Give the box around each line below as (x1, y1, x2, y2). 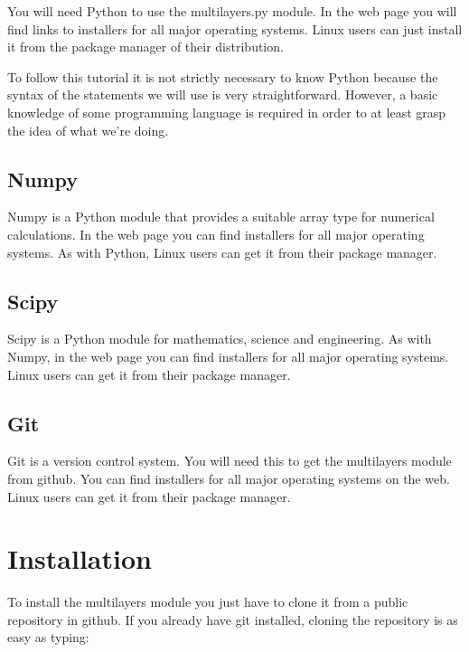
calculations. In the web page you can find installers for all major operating (7, 224, 425, 243)
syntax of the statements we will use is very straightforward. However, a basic (7, 85, 438, 104)
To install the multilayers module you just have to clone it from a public (7, 592, 408, 611)
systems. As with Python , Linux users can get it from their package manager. (7, 242, 437, 261)
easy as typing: (7, 628, 89, 647)
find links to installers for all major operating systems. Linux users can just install (7, 19, 463, 38)
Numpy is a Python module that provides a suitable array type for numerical (7, 207, 435, 226)
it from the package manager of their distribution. (7, 37, 284, 56)
